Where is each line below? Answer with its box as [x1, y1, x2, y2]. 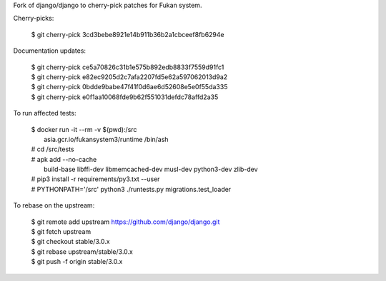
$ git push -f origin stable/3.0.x [31, 257, 123, 266]
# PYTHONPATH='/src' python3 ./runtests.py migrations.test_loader [31, 185, 232, 193]
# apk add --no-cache [31, 155, 97, 163]
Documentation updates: [13, 46, 86, 55]
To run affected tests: [13, 109, 76, 118]
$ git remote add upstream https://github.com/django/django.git [31, 218, 220, 226]
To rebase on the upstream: [13, 201, 95, 210]
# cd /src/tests [31, 145, 74, 153]
